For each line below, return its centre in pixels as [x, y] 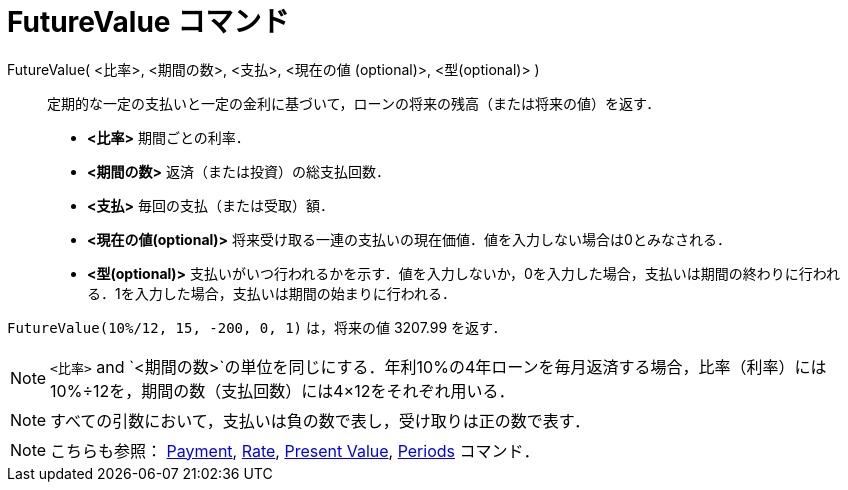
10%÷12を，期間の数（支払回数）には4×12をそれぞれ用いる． [282, 390]
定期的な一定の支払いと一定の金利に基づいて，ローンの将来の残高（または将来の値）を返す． [354, 103]
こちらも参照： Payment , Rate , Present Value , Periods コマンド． [295, 450]
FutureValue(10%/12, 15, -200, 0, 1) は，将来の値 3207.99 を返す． [257, 327]
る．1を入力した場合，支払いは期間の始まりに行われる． [271, 293]
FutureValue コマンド [148, 22]
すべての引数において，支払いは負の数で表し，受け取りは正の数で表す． [320, 420]
